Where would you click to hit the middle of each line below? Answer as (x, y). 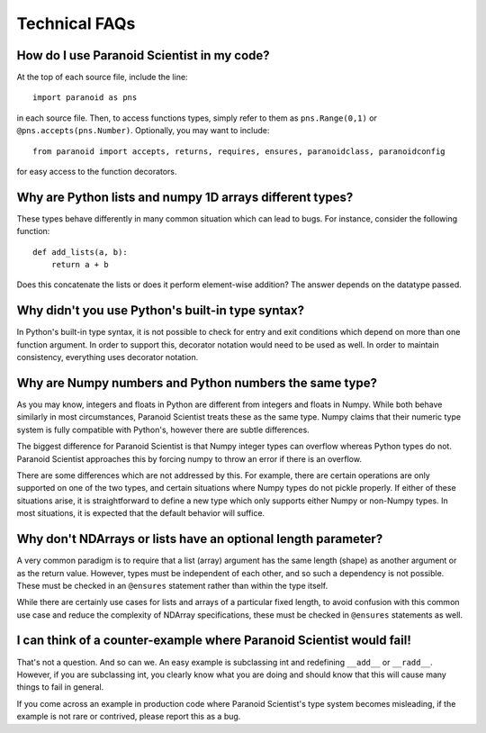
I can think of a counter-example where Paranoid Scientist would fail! (214, 641)
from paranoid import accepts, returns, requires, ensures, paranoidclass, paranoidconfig (239, 151)
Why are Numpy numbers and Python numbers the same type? (197, 383)
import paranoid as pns (85, 98)
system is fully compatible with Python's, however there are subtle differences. (163, 430)
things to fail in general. (60, 687)
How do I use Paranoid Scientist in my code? (143, 55)
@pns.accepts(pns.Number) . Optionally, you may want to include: (143, 131)
